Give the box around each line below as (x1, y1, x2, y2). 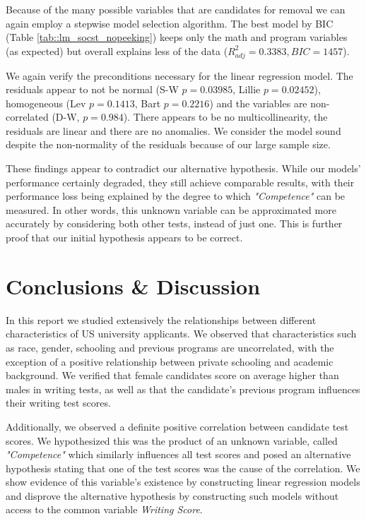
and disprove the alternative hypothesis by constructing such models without (6, 488, 339, 503)
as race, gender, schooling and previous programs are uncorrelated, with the (6, 340, 334, 354)
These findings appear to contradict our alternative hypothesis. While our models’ (6, 161, 361, 176)
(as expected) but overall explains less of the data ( (6, 43, 228, 58)
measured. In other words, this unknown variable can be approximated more (6, 202, 336, 217)
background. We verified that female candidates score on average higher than (6, 368, 339, 383)
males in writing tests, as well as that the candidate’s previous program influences (6, 381, 360, 396)
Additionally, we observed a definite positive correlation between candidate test (6, 419, 349, 433)
